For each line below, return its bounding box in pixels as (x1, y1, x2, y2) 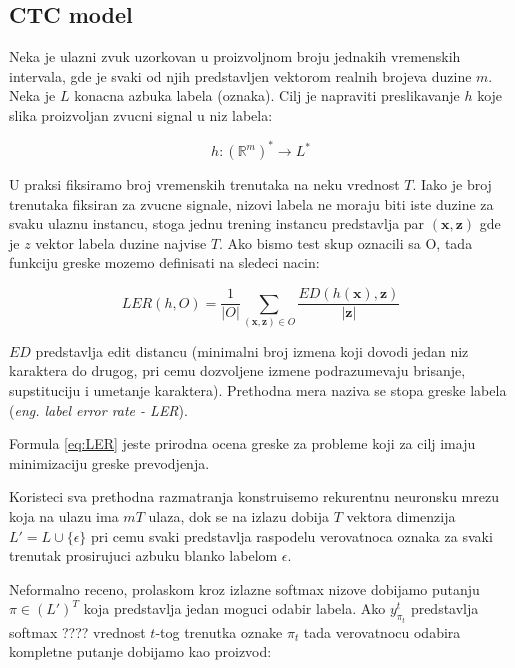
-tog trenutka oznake (155, 621, 283, 642)
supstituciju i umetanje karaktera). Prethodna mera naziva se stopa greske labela (9, 380, 507, 401)
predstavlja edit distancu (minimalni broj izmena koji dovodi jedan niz (35, 340, 469, 361)
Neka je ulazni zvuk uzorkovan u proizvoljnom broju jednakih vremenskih (9, 46, 461, 67)
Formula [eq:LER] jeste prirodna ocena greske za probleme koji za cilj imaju (9, 433, 476, 454)
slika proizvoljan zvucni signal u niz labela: (9, 104, 273, 125)
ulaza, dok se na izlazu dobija (148, 506, 330, 526)
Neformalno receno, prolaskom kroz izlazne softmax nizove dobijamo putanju (9, 578, 480, 599)
